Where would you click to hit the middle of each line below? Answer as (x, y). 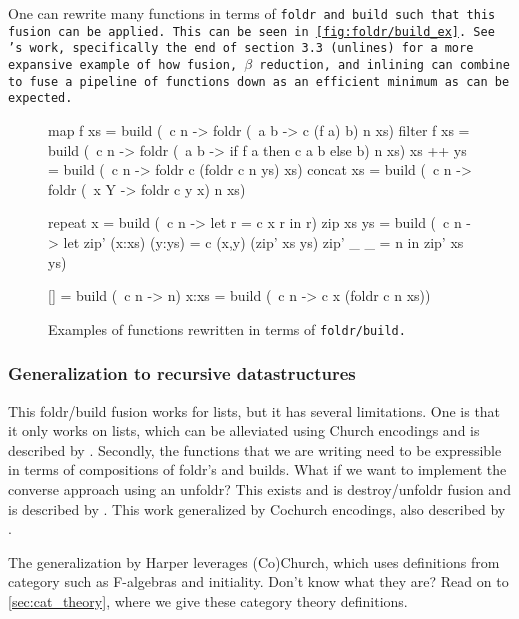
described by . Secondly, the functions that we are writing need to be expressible (255, 449)
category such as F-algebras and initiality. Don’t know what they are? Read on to (258, 581)
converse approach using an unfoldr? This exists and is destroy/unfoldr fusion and (259, 488)
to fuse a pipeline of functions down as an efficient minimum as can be (259, 81)
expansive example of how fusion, (123, 64)
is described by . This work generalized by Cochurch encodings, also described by (257, 508)
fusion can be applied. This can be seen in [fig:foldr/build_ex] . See (251, 31)
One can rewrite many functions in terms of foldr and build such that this (252, 13)
